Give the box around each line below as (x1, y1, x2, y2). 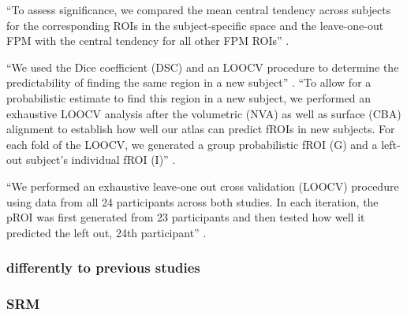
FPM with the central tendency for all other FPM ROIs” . (6, 32, 289, 49)
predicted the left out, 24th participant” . (6, 224, 207, 240)
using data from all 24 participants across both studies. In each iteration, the (6, 193, 379, 210)
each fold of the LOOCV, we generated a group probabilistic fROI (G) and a (6, 136, 378, 152)
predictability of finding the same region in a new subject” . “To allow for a (6, 74, 372, 91)
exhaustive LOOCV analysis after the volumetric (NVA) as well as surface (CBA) (6, 105, 401, 121)
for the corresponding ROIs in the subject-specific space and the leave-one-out (6, 17, 384, 33)
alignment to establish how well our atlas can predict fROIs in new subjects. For (6, 121, 395, 137)
